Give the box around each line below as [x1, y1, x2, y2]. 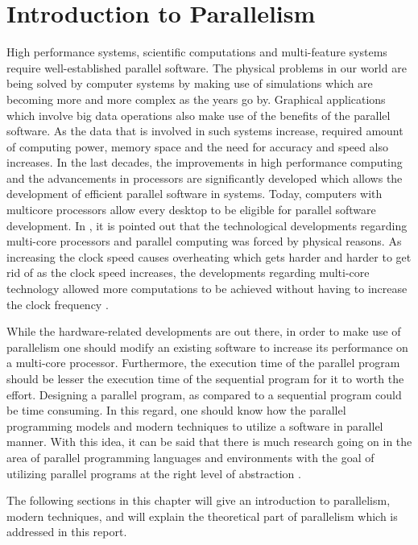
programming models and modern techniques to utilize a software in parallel [6, 417, 383, 434]
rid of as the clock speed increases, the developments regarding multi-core [6, 264, 370, 281]
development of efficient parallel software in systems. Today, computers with [6, 185, 383, 202]
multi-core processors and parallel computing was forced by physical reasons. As [6, 233, 402, 250]
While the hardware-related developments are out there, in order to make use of [6, 323, 401, 340]
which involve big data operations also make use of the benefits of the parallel [6, 106, 391, 123]
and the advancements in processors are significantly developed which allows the [6, 169, 403, 186]
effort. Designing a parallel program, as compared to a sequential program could [6, 386, 402, 403]
